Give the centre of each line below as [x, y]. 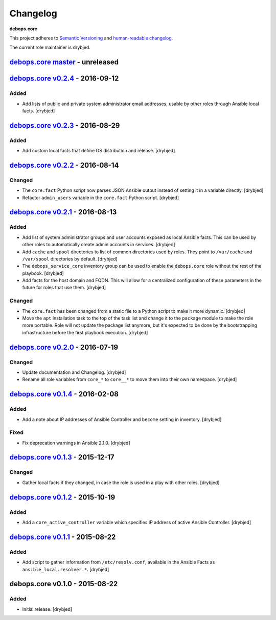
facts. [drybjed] [39, 111]
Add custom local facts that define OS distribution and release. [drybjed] [99, 151]
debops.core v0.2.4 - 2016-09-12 [64, 79]
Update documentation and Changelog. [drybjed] [74, 372]
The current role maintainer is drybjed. [50, 47]
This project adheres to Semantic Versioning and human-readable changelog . [91, 38]
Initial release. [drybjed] [47, 609]
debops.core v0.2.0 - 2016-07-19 [64, 347]
